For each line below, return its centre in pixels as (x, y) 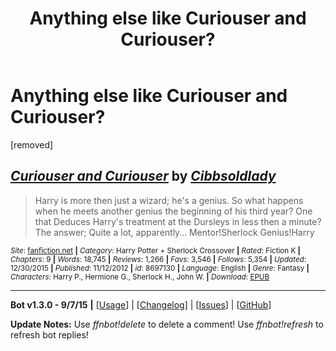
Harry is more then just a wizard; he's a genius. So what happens (169, 200)
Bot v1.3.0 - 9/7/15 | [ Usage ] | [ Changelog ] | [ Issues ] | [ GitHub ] (141, 304)
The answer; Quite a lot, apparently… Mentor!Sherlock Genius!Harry (174, 232)
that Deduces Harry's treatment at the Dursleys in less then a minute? (178, 221)
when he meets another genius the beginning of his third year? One (173, 211)
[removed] (32, 144)
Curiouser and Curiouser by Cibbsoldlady (143, 176)
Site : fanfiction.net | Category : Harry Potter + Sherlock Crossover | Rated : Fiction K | (155, 250)
